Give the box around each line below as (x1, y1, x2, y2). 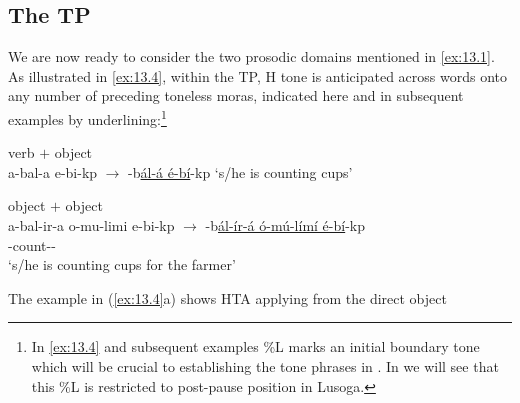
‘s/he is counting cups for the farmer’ (8, 254, 236, 275)
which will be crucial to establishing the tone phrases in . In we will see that (31, 355, 499, 376)
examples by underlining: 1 (8, 105, 167, 129)
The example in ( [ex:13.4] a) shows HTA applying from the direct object (8, 287, 447, 308)
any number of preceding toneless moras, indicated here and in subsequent (8, 85, 464, 106)
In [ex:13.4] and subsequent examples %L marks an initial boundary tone (31, 336, 480, 357)
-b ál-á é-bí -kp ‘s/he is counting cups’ (128, 161, 353, 182)
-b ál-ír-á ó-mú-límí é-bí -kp (205, 215, 366, 236)
